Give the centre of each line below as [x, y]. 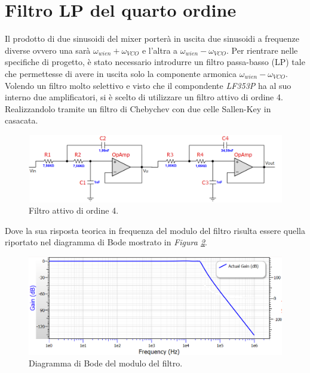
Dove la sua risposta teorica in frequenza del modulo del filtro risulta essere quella [155, 230]
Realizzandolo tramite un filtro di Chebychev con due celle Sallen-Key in [138, 108]
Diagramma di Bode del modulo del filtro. [106, 363]
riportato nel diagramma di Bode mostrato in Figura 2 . [106, 242]
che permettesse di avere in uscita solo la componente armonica [121, 73]
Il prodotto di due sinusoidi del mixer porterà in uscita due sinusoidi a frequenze [152, 38]
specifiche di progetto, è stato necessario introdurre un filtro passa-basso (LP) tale [155, 62]
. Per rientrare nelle [262, 50]
